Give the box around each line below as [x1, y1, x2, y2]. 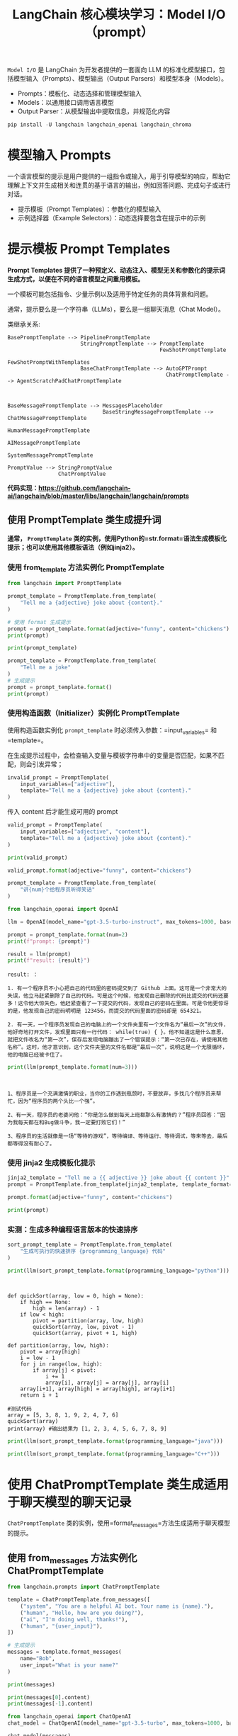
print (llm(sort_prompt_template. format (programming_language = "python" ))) [7, 1267, 230, 1274]
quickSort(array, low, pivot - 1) [33, 1323, 135, 1330]
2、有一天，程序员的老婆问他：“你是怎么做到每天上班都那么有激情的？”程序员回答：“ [7, 1111, 221, 1119]
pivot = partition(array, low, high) [33, 1317, 144, 1324]
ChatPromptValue [57, 470, 106, 477]
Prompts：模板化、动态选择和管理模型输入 [17, 89, 142, 98]
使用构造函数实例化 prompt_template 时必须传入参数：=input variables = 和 [7, 725, 217, 736]
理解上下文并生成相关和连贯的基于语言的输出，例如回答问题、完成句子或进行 [7, 181, 231, 189]
